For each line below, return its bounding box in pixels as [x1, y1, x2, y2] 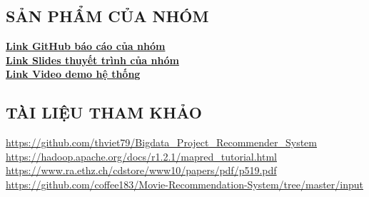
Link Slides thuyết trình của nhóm [6, 52, 179, 67]
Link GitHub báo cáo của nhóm [6, 39, 166, 54]
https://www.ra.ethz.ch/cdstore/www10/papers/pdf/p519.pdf [6, 163, 277, 178]
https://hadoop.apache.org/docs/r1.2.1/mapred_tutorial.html [6, 148, 277, 163]
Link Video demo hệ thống [6, 66, 141, 81]
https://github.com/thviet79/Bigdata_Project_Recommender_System [6, 135, 318, 150]
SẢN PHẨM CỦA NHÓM [6, 5, 209, 27]
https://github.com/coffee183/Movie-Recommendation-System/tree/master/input [6, 176, 363, 191]
